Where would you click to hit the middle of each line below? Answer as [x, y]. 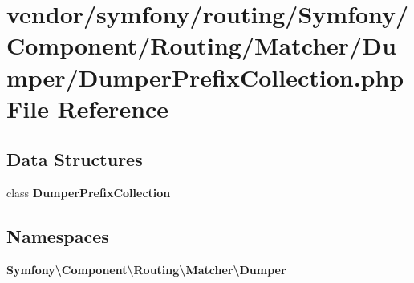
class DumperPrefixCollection [89, 193]
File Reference [88, 108]
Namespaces [58, 236]
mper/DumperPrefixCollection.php [205, 77]
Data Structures [75, 159]
